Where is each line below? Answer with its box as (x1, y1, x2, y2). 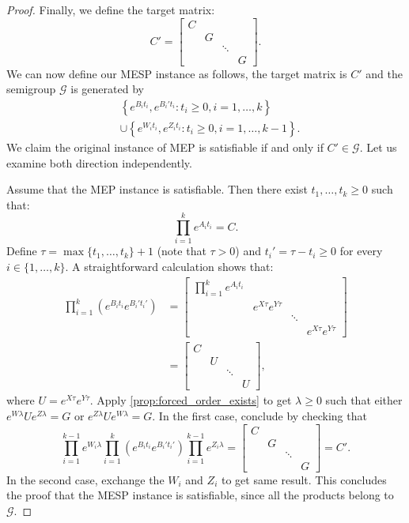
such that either (325, 392, 403, 408)
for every (339, 243, 383, 259)
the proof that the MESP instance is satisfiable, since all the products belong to (6, 487, 394, 503)
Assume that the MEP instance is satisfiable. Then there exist (6, 181, 308, 198)
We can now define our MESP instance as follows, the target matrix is (6, 65, 347, 81)
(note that (157, 243, 206, 259)
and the (365, 65, 403, 81)
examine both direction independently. (6, 154, 192, 171)
